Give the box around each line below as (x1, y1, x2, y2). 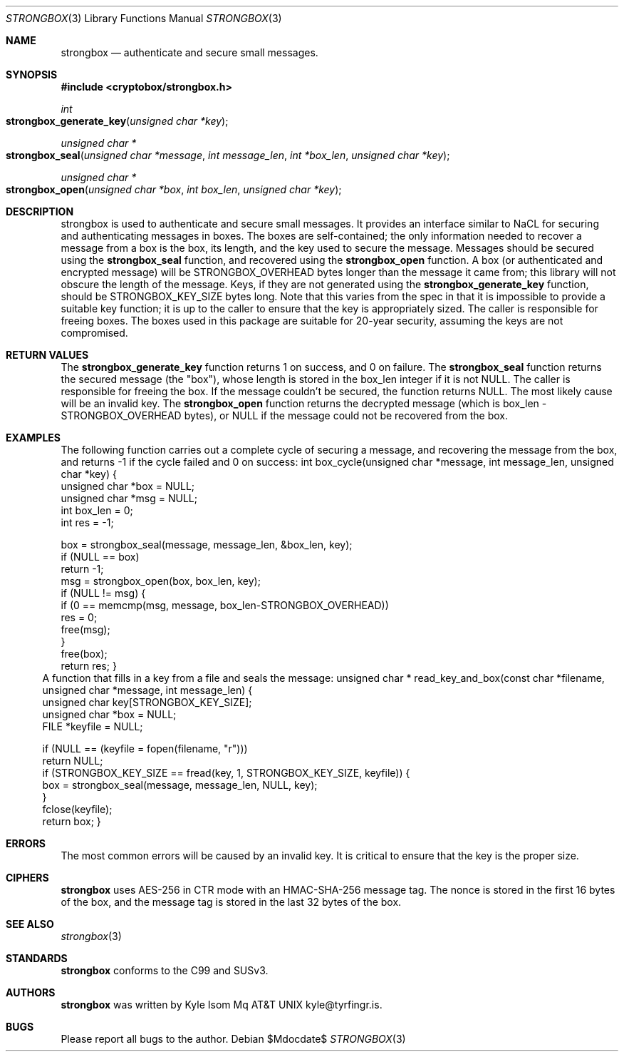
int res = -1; (61, 516, 114, 528)
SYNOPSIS (6, 68, 58, 81)
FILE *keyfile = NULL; (42, 720, 143, 732)
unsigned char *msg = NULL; (61, 492, 198, 504)
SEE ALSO (6, 918, 54, 930)
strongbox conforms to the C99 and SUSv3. (61, 964, 269, 976)
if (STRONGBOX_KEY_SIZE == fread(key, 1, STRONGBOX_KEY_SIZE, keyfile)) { (42, 767, 410, 779)
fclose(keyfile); (42, 803, 113, 815)
